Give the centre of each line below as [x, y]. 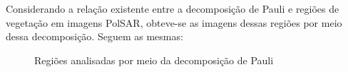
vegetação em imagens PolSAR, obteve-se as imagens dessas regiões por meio [174, 22]
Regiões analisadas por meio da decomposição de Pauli [154, 60]
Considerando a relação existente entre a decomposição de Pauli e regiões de [173, 8]
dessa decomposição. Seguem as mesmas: [94, 36]
